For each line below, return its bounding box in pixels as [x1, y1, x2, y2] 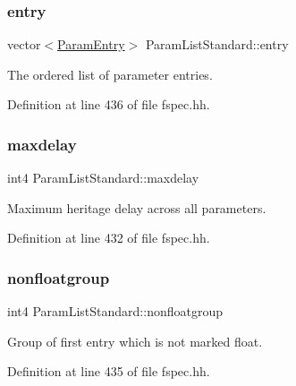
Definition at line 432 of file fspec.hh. [7, 228, 210, 247]
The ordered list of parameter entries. [7, 64, 213, 83]
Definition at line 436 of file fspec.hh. [7, 95, 210, 114]
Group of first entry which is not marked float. [7, 331, 263, 350]
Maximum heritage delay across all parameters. [7, 198, 266, 217]
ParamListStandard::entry [145, 35, 289, 54]
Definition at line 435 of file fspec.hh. [7, 362, 210, 381]
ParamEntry [57, 35, 125, 54]
